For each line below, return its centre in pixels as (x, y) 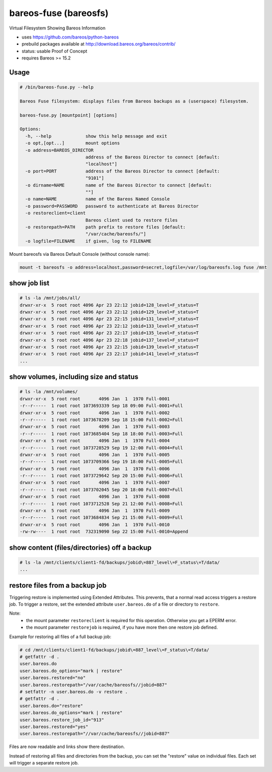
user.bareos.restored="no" (53, 678)
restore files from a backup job (58, 585)
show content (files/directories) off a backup (80, 547)
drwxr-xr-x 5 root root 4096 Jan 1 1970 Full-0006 (95, 469)
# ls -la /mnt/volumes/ (49, 392)
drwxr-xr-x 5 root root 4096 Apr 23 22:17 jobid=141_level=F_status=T (109, 354)
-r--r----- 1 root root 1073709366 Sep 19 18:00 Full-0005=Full (101, 462)
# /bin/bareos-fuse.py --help (57, 87)
